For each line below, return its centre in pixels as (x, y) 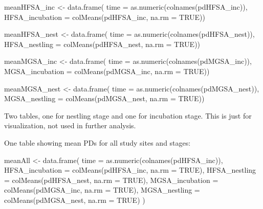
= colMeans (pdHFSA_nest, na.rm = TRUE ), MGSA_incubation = (111, 180)
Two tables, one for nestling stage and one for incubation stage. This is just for (128, 115)
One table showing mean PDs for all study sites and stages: (97, 142)
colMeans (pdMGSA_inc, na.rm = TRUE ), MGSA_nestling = (102, 190)
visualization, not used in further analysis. (70, 125)
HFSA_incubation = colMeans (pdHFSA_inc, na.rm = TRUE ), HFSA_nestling (130, 170)
